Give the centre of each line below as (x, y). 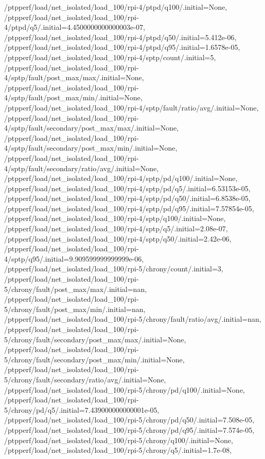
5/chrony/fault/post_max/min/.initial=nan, (75, 309)
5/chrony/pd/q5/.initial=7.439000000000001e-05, (82, 409)
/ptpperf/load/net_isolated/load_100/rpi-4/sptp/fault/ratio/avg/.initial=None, (131, 107)
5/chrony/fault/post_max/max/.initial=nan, (76, 289)
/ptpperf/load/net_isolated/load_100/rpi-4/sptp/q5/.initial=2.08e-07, (116, 228)
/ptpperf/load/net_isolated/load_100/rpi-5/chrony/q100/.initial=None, (119, 440)
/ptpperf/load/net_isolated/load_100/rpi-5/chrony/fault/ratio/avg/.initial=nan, (133, 319)
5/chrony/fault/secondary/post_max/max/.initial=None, (95, 339)
